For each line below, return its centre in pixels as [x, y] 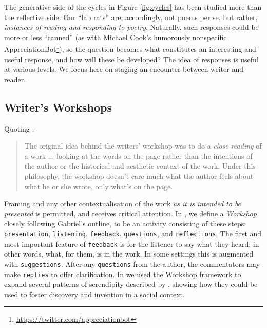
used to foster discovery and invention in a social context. [94, 294]
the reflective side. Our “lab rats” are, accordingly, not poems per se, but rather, [131, 17]
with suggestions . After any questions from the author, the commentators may [132, 263]
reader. [15, 79]
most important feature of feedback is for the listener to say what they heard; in [132, 243]
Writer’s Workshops [58, 107]
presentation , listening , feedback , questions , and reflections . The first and [133, 233]
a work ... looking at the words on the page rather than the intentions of [138, 156]
